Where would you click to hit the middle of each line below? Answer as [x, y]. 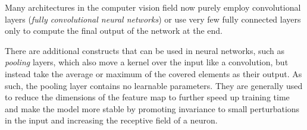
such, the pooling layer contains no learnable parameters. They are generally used [154, 85]
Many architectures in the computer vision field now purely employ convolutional [153, 7]
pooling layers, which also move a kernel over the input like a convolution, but [147, 62]
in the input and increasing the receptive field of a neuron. [111, 120]
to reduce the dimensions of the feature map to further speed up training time [147, 97]
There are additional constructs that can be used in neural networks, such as [145, 50]
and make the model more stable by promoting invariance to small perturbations [152, 108]
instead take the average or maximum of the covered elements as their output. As [153, 73]
